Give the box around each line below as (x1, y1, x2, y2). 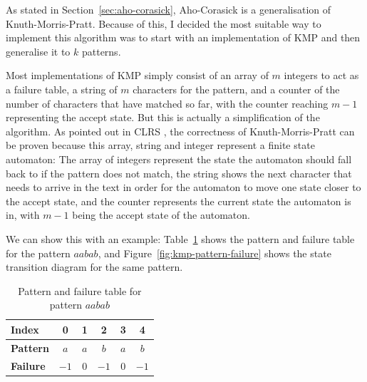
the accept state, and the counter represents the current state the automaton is (6, 193, 351, 208)
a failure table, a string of (6, 81, 118, 96)
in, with (6, 207, 40, 222)
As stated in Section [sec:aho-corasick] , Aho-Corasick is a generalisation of (6, 2, 331, 16)
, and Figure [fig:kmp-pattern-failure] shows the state (98, 245, 331, 260)
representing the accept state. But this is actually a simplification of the (6, 110, 320, 125)
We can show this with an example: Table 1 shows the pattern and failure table (6, 231, 355, 246)
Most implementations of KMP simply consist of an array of (6, 68, 269, 83)
